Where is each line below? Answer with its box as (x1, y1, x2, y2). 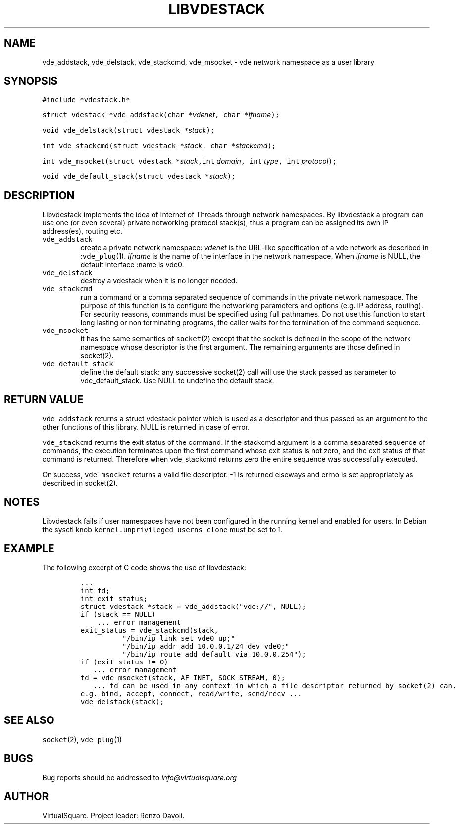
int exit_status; (80, 594, 148, 603)
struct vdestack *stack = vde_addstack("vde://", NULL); (80, 602, 306, 610)
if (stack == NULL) (80, 610, 156, 618)
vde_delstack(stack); (80, 697, 164, 706)
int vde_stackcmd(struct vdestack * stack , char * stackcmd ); (42, 141, 276, 150)
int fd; (80, 586, 110, 595)
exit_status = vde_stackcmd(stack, (80, 626, 218, 634)
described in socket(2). (42, 479, 118, 488)
